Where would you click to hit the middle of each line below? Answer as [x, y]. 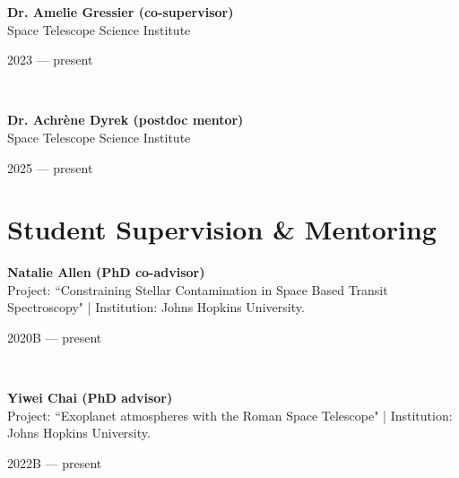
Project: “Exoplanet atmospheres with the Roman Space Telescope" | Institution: [230, 415]
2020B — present [55, 338]
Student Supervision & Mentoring [222, 229]
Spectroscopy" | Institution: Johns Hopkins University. [156, 307]
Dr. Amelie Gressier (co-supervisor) [121, 12]
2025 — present [50, 167]
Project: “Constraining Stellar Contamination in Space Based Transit [198, 289]
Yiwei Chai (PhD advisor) [90, 398]
